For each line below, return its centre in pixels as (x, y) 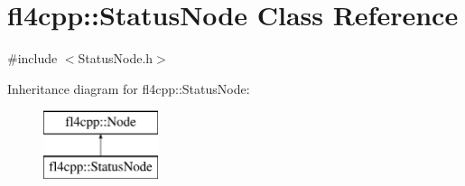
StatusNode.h (116, 58)
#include (33, 58)
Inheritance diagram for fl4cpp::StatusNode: (129, 88)
